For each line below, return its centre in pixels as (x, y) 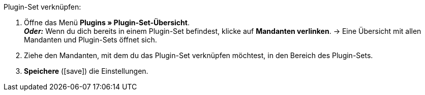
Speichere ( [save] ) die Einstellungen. (86, 71)
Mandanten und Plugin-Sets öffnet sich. (90, 40)
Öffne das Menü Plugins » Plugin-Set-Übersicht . (107, 22)
